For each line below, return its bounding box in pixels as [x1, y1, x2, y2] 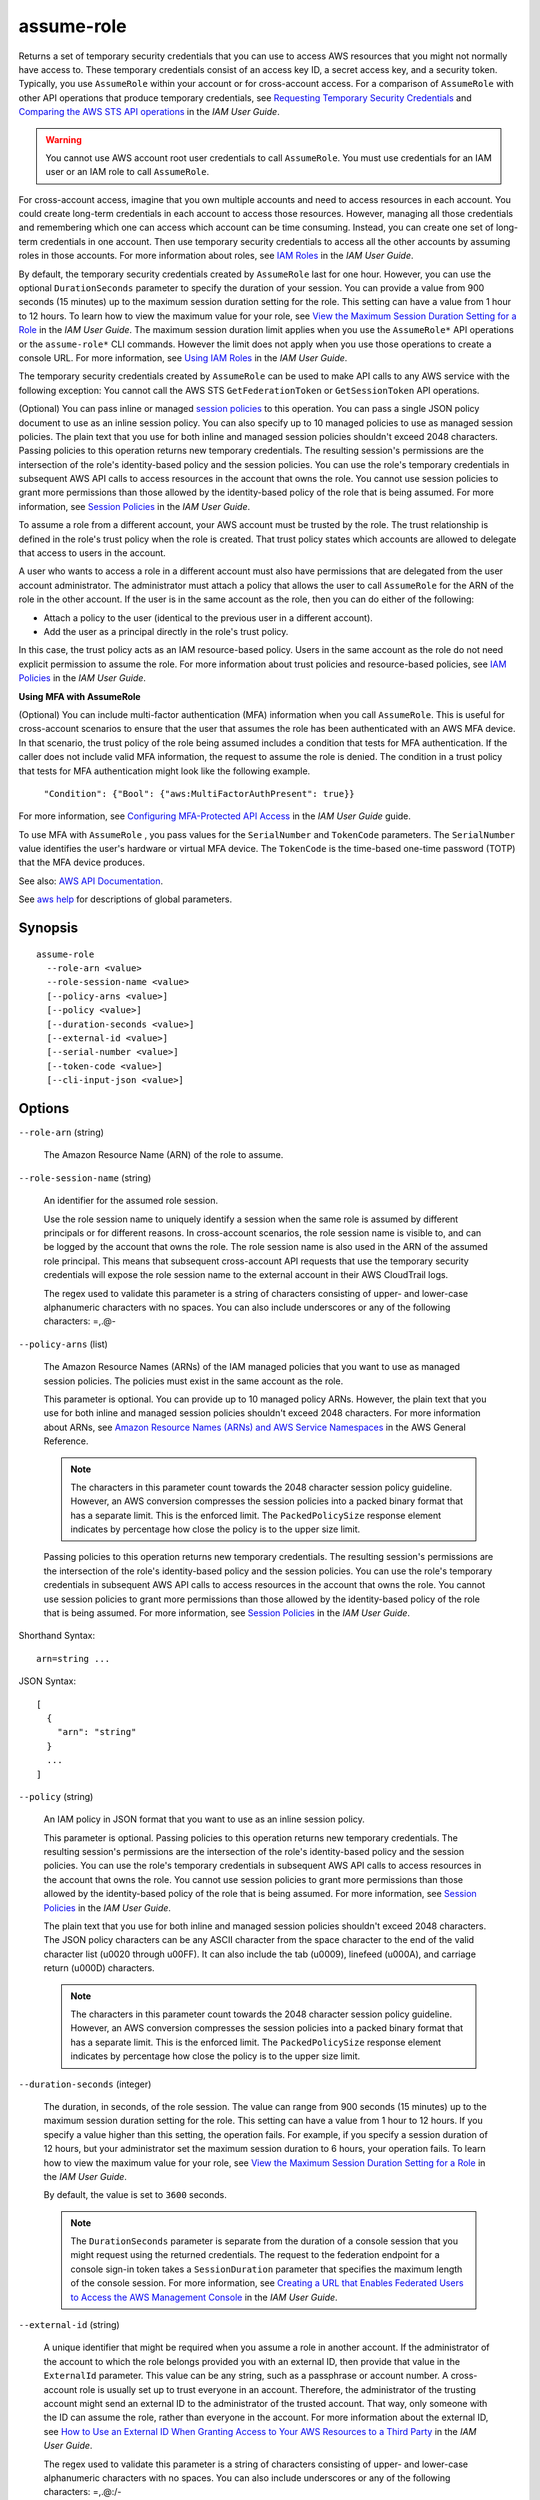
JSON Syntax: [18, 1675, 77, 1687]
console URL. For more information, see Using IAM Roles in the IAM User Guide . [18, 351, 348, 364]
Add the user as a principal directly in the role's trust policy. [43, 626, 289, 637]
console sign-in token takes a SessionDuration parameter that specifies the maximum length [70, 2263, 463, 2275]
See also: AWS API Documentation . [18, 875, 164, 887]
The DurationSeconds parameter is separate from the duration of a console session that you [70, 2235, 459, 2247]
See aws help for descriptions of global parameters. [18, 893, 233, 905]
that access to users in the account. [18, 547, 167, 559]
